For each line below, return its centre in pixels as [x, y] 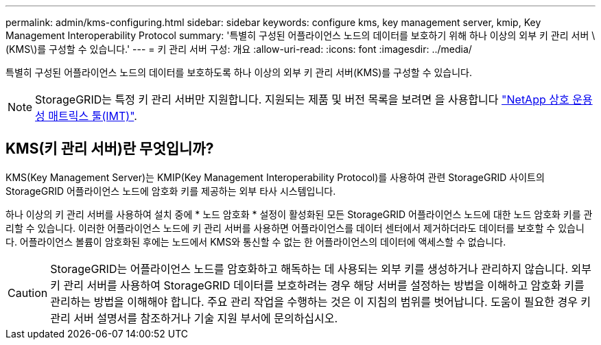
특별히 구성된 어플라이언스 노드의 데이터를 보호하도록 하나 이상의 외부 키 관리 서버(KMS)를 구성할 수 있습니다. [239, 72]
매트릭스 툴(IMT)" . [93, 116]
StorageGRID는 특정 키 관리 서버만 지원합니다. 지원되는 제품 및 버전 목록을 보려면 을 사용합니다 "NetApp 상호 [302, 99]
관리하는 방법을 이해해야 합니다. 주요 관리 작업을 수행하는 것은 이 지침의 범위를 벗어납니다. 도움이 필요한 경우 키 [321, 301]
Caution [28, 293]
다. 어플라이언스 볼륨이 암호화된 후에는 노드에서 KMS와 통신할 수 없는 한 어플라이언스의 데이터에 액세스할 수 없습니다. [256, 241]
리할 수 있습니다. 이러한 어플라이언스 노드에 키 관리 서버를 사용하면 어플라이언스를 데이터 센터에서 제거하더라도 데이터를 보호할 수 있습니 [295, 228]
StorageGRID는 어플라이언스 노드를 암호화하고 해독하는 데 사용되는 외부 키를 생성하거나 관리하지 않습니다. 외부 [321, 269]
